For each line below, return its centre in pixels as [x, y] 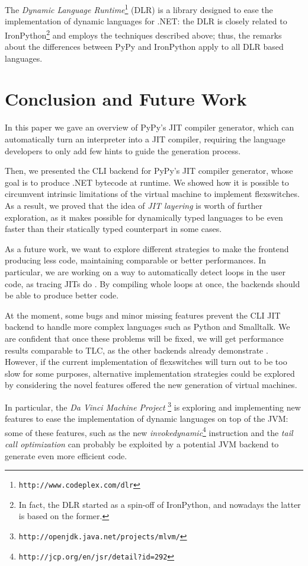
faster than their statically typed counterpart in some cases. [113, 229]
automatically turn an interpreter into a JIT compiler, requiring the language [145, 139]
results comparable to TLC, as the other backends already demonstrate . [137, 350]
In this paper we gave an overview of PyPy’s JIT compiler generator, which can [150, 127]
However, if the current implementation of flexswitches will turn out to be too [146, 362]
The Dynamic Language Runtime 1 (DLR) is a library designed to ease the [139, 9]
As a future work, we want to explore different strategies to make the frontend [147, 248]
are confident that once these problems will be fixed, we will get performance [144, 338]
